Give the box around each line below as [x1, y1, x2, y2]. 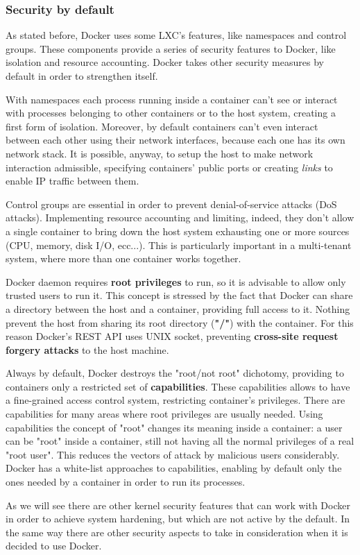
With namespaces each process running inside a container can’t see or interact [6, 92, 338, 106]
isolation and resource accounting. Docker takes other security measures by [6, 55, 324, 69]
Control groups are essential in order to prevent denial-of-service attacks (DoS [6, 196, 337, 211]
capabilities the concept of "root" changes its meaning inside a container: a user [6, 420, 343, 434]
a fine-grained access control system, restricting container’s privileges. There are [6, 393, 345, 407]
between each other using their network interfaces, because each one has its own [6, 133, 345, 147]
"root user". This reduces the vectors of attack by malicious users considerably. [6, 447, 340, 461]
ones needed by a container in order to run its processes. [6, 475, 246, 489]
